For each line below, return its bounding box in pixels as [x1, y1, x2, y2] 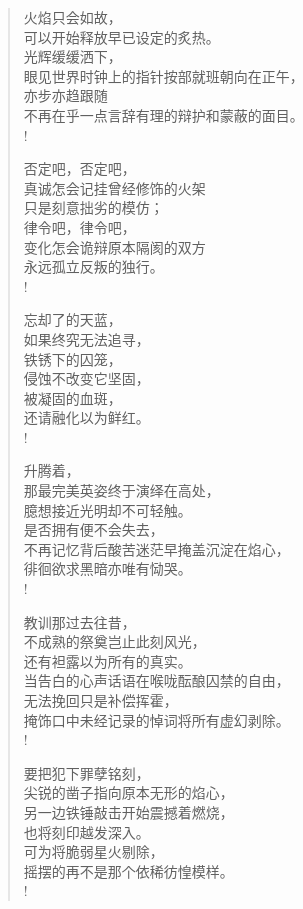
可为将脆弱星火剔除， [23, 841, 164, 862]
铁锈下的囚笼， [23, 348, 122, 369]
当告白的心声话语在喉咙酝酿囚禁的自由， [23, 670, 290, 691]
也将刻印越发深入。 [23, 821, 150, 842]
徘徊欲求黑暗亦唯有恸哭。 [23, 558, 192, 579]
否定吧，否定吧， [23, 158, 136, 179]
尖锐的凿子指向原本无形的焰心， [23, 782, 234, 803]
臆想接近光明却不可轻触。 [23, 499, 192, 520]
